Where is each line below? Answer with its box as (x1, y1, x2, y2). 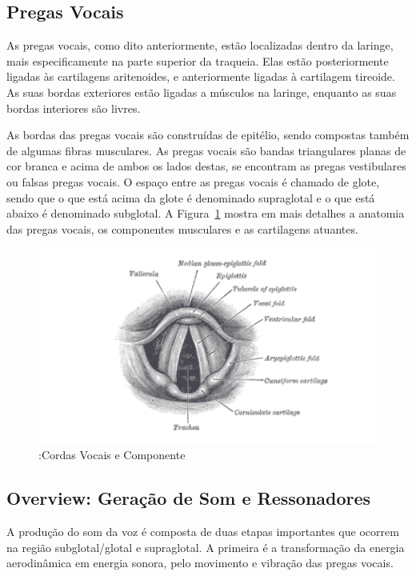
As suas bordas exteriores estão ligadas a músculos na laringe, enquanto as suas (6, 83, 397, 100)
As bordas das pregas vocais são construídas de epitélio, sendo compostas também (6, 126, 410, 143)
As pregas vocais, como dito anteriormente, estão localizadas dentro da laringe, (6, 37, 394, 54)
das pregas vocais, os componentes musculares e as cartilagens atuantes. (6, 220, 358, 237)
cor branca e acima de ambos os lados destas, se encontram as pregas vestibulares (6, 158, 406, 174)
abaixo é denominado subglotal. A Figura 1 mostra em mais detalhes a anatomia (6, 205, 405, 222)
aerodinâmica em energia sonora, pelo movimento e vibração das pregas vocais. (6, 554, 394, 571)
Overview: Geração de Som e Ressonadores (6, 486, 371, 510)
